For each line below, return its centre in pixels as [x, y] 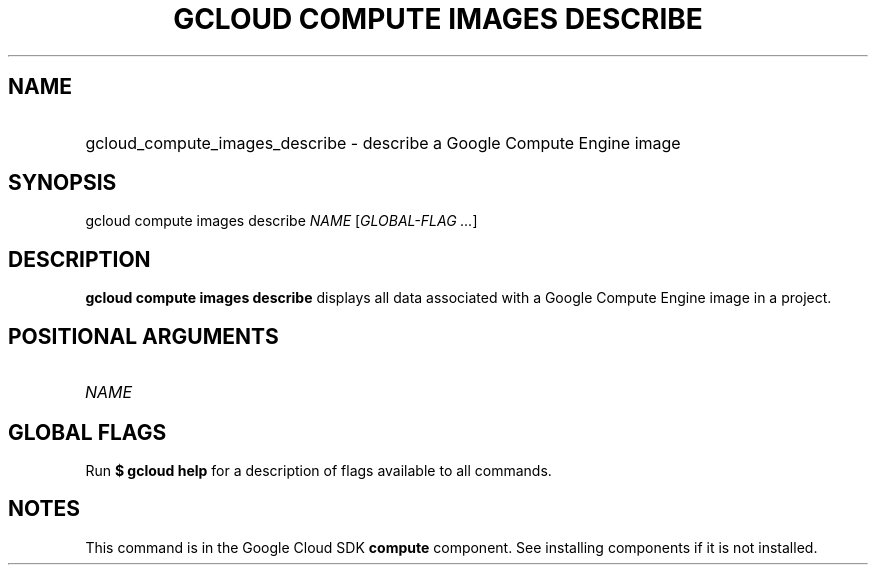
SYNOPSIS [62, 183]
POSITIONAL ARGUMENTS [143, 336]
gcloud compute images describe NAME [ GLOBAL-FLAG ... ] [281, 221]
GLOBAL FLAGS [87, 432]
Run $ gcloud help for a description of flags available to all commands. [318, 470]
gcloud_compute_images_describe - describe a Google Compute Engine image [383, 142]
